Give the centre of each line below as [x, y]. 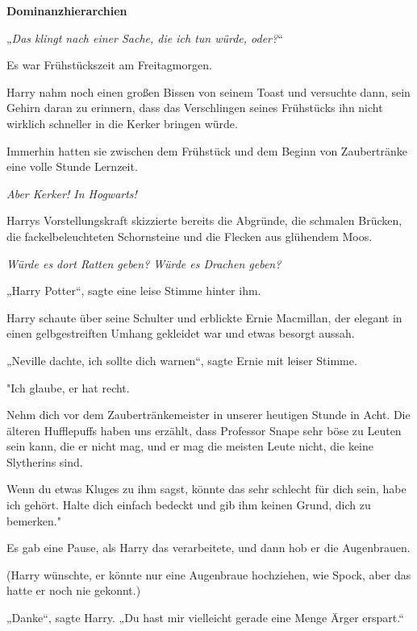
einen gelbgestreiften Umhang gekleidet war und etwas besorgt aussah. [181, 333]
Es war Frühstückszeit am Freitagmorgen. [109, 65]
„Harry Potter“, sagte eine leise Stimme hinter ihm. [134, 291]
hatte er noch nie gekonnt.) [74, 590]
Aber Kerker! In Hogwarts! [72, 193]
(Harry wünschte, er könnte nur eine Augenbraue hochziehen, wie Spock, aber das [209, 574]
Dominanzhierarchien [67, 10]
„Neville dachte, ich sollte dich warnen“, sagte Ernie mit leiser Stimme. [182, 360]
